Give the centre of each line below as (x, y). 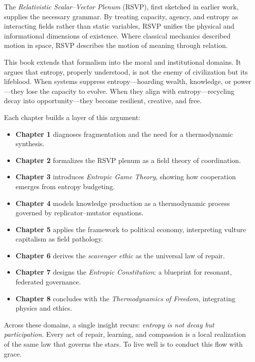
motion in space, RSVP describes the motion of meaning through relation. (116, 45)
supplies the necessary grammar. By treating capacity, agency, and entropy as (121, 16)
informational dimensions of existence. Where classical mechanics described (117, 35)
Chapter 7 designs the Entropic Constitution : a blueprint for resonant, (124, 272)
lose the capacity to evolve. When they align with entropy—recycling (130, 91)
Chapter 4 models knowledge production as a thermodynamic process (123, 203)
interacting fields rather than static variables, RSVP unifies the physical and (119, 26)
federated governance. (48, 282)
